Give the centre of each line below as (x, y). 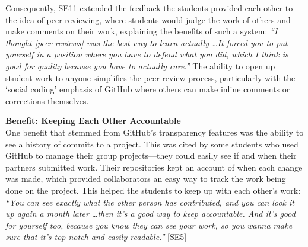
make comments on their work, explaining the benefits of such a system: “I (142, 31)
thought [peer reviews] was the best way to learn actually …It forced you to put (147, 42)
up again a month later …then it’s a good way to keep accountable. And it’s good (150, 214)
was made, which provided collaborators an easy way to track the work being (146, 179)
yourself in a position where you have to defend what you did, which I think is (147, 54)
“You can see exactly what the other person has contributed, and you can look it (150, 202)
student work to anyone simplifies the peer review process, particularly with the (150, 77)
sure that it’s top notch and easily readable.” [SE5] (96, 237)
